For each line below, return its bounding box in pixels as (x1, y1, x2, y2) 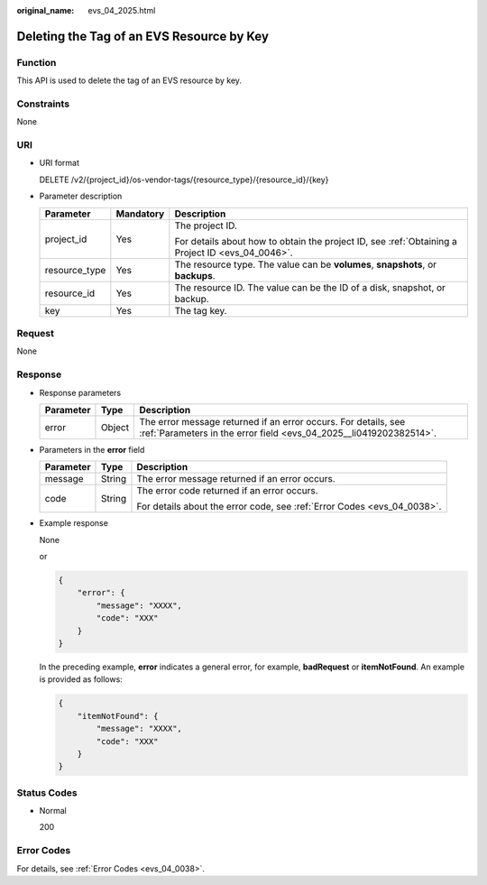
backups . (174, 269, 216, 281)
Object (100, 420, 130, 433)
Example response (39, 518, 108, 529)
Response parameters (39, 387, 122, 398)
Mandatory (115, 207, 165, 220)
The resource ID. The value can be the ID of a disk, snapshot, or (174, 281, 446, 293)
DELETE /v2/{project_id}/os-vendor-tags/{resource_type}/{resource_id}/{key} (39, 174, 329, 185)
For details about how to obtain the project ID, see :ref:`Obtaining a (174, 235, 457, 247)
